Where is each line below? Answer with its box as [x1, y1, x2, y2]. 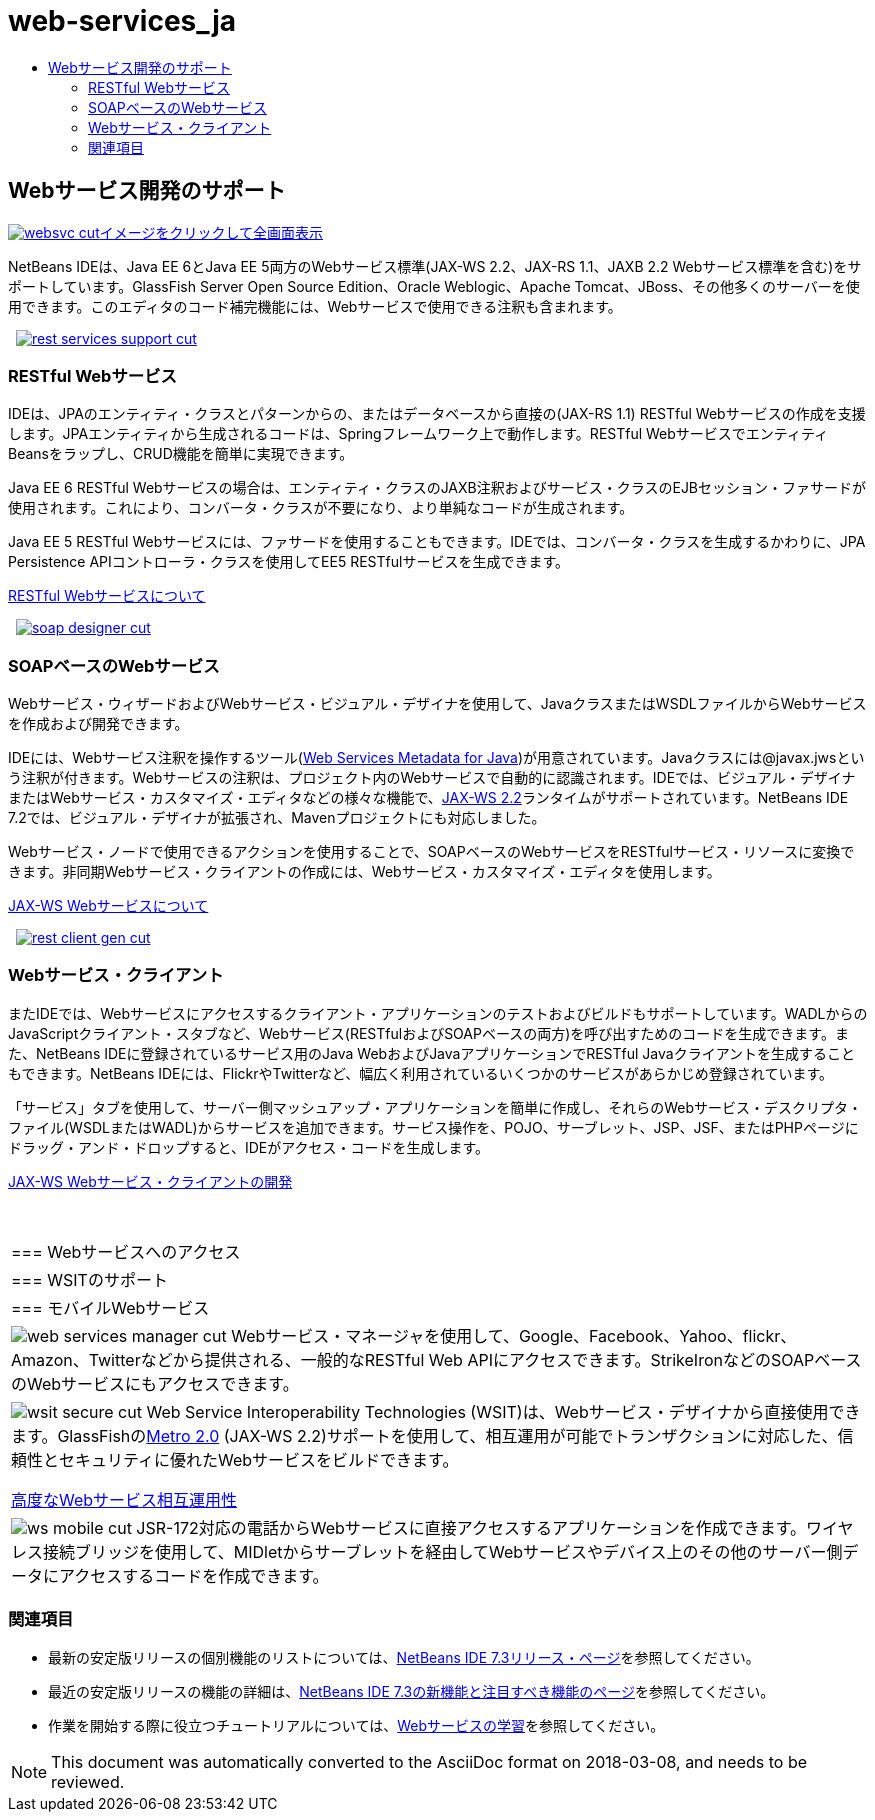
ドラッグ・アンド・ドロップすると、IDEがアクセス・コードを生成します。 [8, 1138, 490, 1156]
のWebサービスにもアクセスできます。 [11, 1373, 299, 1394]
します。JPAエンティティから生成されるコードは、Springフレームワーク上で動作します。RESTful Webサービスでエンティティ [8, 425, 829, 443]
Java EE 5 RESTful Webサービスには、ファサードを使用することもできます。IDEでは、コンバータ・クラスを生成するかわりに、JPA [8, 533, 866, 551]
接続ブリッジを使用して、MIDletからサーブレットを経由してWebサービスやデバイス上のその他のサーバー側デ [43, 1541, 859, 1562]
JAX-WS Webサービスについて [8, 897, 209, 915]
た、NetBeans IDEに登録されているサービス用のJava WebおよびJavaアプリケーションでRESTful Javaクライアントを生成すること [8, 1044, 856, 1062]
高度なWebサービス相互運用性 [11, 1489, 238, 1510]
